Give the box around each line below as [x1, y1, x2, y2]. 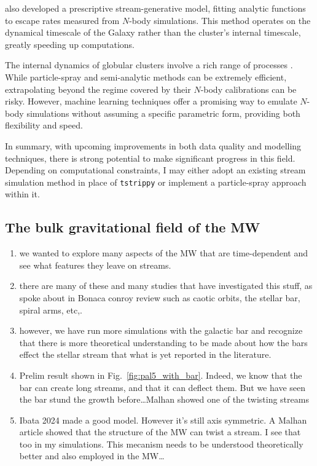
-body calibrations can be [200, 82, 297, 95]
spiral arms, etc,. [19, 303, 82, 316]
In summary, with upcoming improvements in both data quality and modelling [5, 139, 302, 152]
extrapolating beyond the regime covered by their [5, 82, 191, 95]
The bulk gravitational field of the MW [5, 218, 260, 237]
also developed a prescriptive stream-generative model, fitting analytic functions [5, 2, 306, 14]
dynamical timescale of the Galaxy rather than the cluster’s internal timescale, [5, 26, 301, 39]
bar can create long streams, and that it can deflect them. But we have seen [19, 381, 305, 393]
